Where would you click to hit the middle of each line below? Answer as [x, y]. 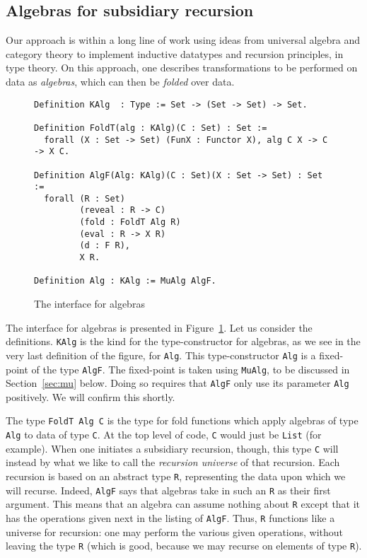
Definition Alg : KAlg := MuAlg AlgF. [125, 281]
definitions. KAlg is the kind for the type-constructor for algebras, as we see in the [183, 341]
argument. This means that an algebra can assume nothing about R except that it [183, 504]
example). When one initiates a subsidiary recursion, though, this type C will [172, 448]
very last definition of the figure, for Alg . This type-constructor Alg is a [161, 355]
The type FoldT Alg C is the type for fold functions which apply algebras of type [182, 420]
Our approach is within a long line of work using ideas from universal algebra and [183, 40]
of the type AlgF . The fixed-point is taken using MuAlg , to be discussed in [191, 369]
